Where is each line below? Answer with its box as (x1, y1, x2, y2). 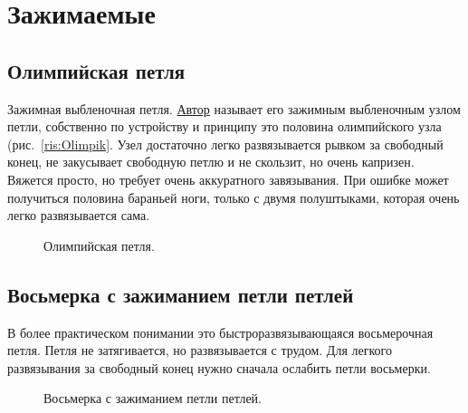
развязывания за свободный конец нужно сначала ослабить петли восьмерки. (7, 358, 431, 377)
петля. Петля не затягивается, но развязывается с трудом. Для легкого (7, 341, 392, 360)
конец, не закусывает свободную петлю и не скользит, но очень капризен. (7, 152, 415, 171)
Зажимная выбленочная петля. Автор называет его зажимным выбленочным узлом (7, 99, 461, 118)
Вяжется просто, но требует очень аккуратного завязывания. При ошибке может (7, 169, 449, 188)
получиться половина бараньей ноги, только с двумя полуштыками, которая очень (7, 187, 460, 206)
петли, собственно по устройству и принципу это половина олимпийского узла (7, 117, 442, 136)
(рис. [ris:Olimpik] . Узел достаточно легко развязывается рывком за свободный (7, 134, 444, 153)
